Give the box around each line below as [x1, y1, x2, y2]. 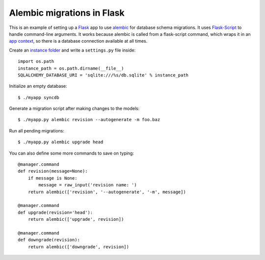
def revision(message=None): [18, 168, 88, 174]
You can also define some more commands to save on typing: [9, 150, 134, 156]
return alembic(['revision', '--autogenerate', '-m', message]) [27, 189, 186, 195]
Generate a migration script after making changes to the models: [9, 105, 140, 111]
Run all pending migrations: [9, 128, 65, 133]
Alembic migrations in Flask [9, 7, 125, 18]
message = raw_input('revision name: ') [38, 182, 137, 188]
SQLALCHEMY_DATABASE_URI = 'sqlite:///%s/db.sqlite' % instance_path [18, 72, 189, 78]
